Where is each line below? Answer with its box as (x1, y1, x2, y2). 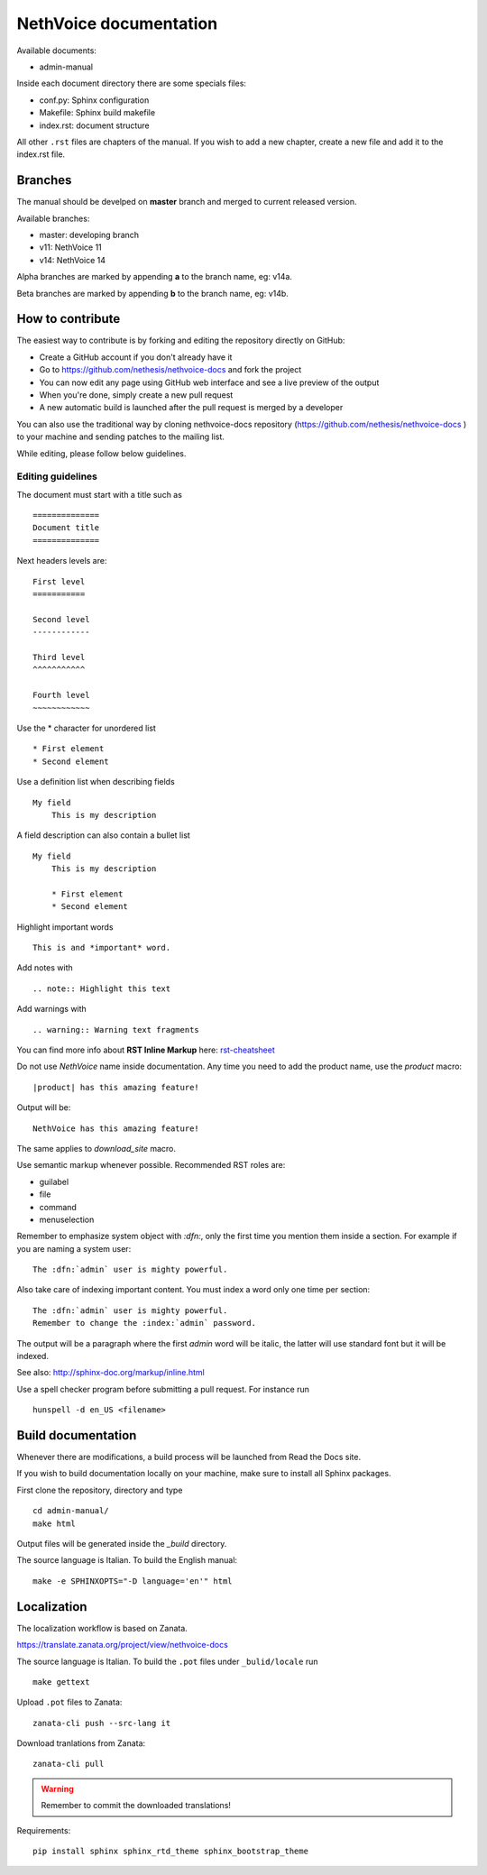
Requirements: (16, 1824, 71, 1835)
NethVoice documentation (16, 14, 218, 33)
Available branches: (16, 213, 90, 224)
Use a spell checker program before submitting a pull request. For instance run (16, 1383, 310, 1394)
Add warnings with (16, 1004, 87, 1015)
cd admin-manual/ (32, 1506, 109, 1516)
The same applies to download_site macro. (16, 1143, 176, 1153)
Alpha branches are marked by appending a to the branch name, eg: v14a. (16, 271, 293, 282)
